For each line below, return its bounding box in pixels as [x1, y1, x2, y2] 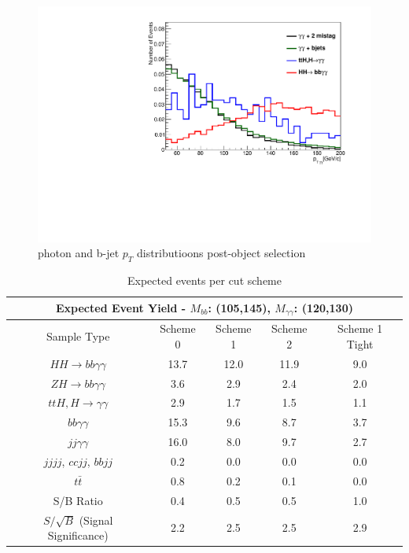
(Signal [79, 511, 113, 528]
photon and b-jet [38, 245, 120, 261]
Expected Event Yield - [56, 299, 186, 315]
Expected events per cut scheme [127, 272, 282, 289]
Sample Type [46, 328, 110, 345]
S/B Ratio [53, 492, 103, 508]
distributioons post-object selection [136, 245, 306, 261]
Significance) [47, 527, 109, 544]
